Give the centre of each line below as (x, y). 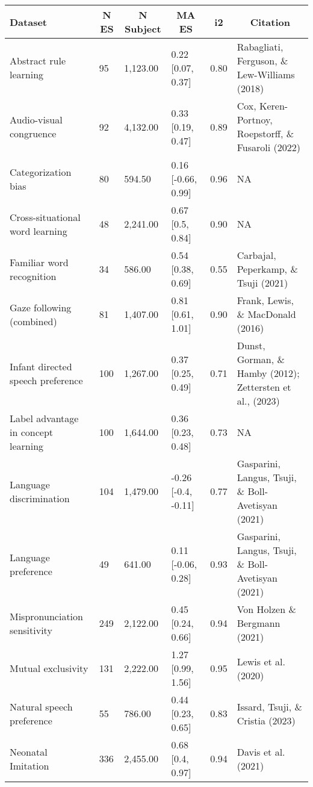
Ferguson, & (262, 61)
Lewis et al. (261, 661)
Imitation (29, 765)
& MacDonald (266, 314)
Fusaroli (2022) (268, 147)
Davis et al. (261, 751)
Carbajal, (256, 255)
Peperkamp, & (267, 269)
